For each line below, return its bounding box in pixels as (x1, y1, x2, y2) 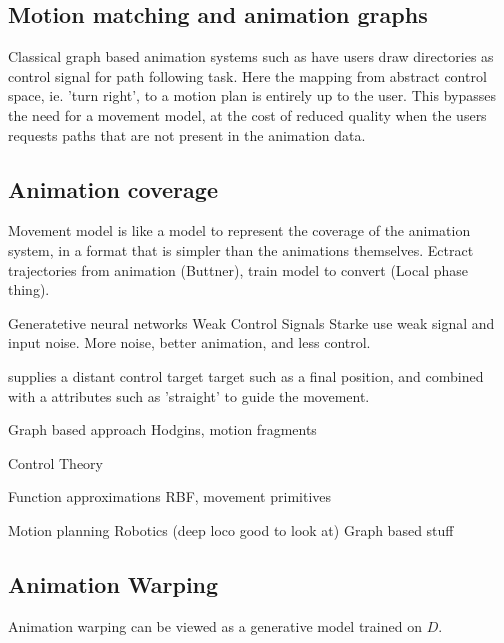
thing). (8, 279, 50, 300)
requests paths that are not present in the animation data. (8, 124, 366, 145)
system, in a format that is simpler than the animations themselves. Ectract (8, 239, 474, 260)
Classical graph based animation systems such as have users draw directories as (8, 46, 494, 67)
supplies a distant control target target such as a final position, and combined (8, 365, 484, 386)
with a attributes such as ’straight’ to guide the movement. (8, 385, 370, 406)
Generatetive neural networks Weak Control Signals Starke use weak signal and (8, 312, 495, 333)
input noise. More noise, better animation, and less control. (8, 332, 371, 353)
